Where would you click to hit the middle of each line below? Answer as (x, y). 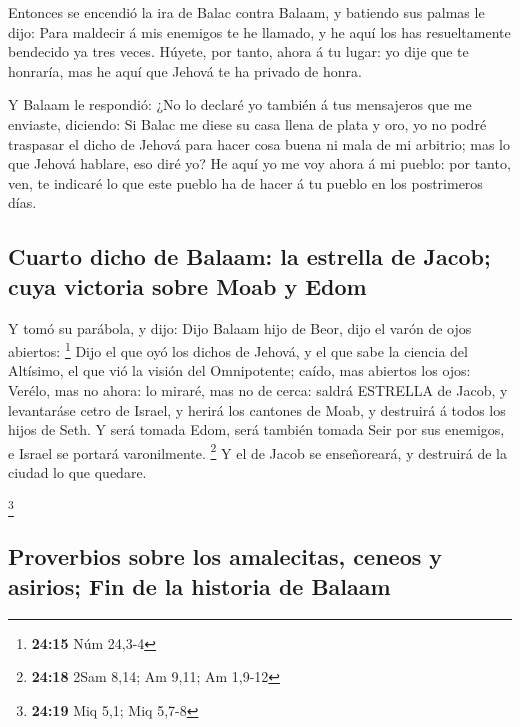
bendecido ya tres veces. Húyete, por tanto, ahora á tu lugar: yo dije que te (238, 51)
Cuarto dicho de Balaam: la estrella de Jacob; (249, 256)
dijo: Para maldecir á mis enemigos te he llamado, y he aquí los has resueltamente (259, 31)
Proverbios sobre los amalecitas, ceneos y (225, 556)
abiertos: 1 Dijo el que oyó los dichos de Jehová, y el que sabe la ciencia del (238, 349)
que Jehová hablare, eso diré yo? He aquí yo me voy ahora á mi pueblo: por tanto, (259, 163)
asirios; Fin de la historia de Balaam (199, 585)
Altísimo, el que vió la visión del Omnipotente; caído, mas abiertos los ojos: (239, 370)
